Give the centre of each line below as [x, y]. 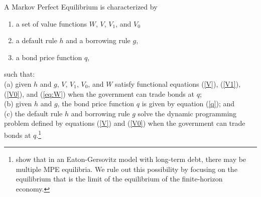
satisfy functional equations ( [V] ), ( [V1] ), [178, 83]
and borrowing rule [100, 113]
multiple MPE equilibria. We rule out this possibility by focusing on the [126, 169]
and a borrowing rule [98, 40]
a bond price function [49, 57]
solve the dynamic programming [187, 113]
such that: [20, 74]
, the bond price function [96, 104]
